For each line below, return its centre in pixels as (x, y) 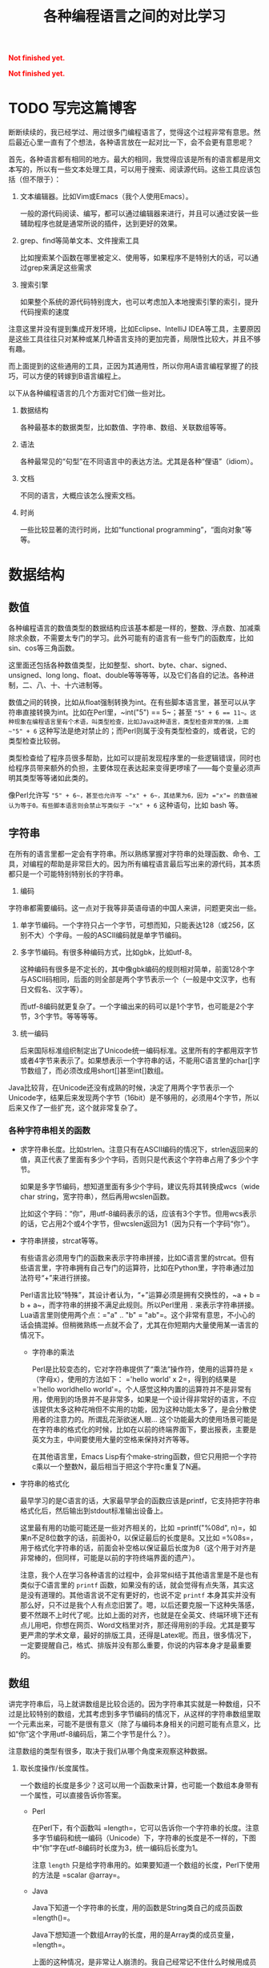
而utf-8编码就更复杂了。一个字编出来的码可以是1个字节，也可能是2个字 (137, 1006)
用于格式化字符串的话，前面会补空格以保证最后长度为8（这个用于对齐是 (138, 1548)
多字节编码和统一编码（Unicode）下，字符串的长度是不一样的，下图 (144, 1838)
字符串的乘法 (53, 1352)
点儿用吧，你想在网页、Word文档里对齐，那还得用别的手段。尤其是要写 (137, 1625)
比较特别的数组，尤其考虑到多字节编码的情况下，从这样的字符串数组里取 (141, 1714)
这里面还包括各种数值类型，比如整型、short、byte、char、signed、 (120, 665)
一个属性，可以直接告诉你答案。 (72, 1795)
